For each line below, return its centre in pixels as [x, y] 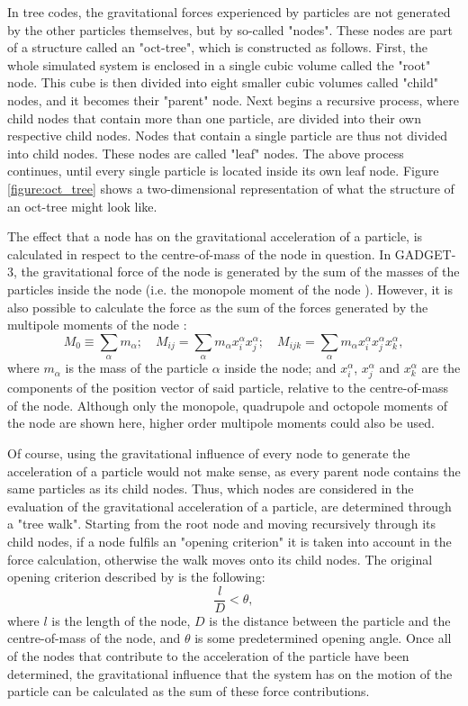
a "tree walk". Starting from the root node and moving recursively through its [222, 524]
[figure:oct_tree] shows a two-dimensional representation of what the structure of [231, 188]
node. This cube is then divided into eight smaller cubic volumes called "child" [223, 82]
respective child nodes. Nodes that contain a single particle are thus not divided [227, 136]
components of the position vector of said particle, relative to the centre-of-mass [228, 388]
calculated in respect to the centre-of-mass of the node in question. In [199, 253]
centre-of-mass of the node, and [94, 638]
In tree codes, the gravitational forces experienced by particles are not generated [229, 12]
